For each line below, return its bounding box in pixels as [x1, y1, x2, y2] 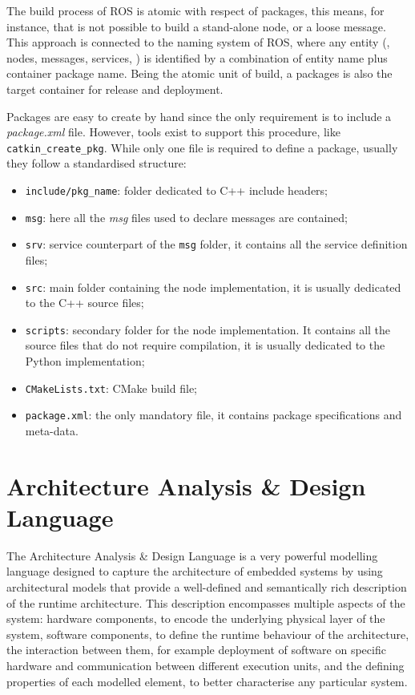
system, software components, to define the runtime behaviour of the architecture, [6, 625, 409, 642]
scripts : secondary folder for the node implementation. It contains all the [25, 321, 391, 337]
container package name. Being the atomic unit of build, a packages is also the [6, 65, 393, 82]
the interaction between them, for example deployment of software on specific [6, 641, 386, 658]
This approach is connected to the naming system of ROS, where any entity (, [6, 34, 390, 51]
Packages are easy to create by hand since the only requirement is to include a [6, 107, 392, 124]
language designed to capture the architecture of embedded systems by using [6, 563, 383, 580]
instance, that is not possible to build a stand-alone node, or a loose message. [6, 18, 386, 34]
